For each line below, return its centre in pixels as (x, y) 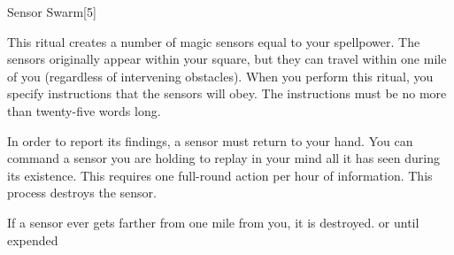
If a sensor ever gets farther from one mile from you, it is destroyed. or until (213, 222)
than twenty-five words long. (84, 110)
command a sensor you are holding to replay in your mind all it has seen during (223, 158)
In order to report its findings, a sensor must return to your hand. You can (210, 140)
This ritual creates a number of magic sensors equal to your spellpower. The (214, 41)
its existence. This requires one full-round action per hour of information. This (220, 175)
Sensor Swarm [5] (52, 12)
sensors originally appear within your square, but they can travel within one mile (227, 59)
